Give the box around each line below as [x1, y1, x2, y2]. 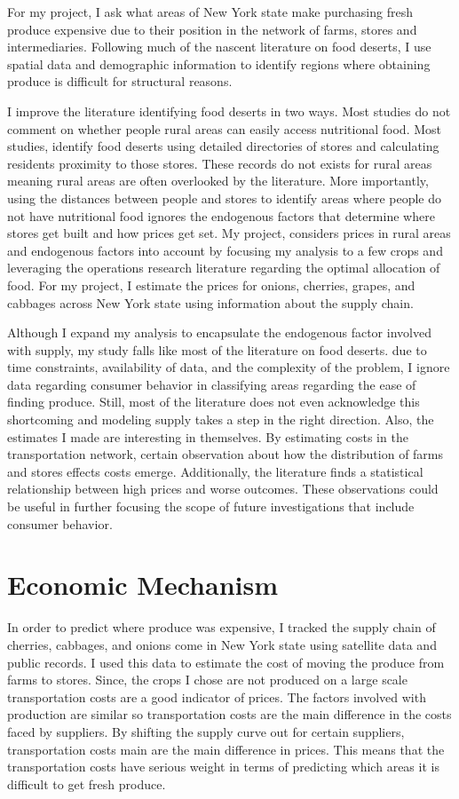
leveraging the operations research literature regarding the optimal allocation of [7, 258, 440, 277]
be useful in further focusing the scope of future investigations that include [7, 497, 415, 516]
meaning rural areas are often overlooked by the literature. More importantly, [7, 171, 429, 190]
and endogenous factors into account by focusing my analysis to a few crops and [7, 241, 443, 259]
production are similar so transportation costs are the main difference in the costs [7, 705, 452, 724]
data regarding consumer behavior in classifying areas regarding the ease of [7, 375, 416, 393]
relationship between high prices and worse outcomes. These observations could [7, 479, 439, 498]
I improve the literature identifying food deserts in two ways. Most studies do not [7, 101, 451, 120]
